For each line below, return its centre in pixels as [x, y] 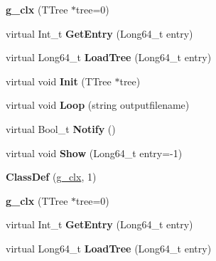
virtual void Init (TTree [59, 81]
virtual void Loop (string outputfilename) [98, 105]
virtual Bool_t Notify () [61, 128]
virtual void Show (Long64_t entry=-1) [94, 153]
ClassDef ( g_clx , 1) [51, 177]
